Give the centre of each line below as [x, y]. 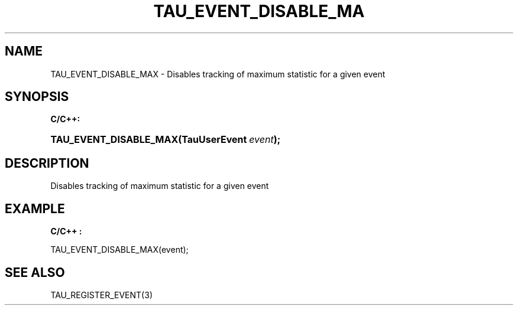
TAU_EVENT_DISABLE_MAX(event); [119, 250]
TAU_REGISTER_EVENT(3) [101, 295]
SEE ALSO [35, 272]
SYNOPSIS [37, 97]
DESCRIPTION [47, 163]
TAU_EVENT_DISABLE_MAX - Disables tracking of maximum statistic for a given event [218, 74]
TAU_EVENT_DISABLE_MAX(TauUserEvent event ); [166, 140]
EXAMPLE [35, 208]
